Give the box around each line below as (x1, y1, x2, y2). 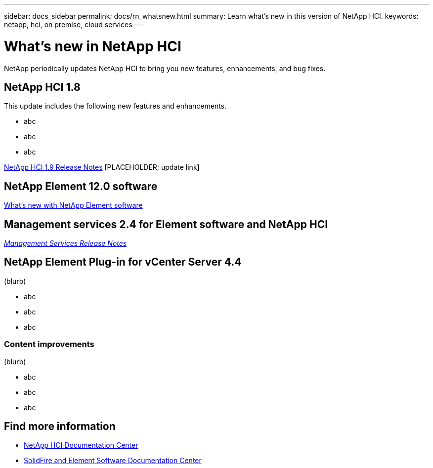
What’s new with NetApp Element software (4, 201, 143, 210)
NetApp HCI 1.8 (4, 80, 81, 93)
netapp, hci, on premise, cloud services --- (4, 20, 144, 29)
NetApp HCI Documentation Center (24, 441, 138, 450)
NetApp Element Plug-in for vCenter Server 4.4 (4, 256, 242, 269)
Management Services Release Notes (4, 239, 127, 248)
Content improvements (4, 339, 94, 350)
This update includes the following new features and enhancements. (4, 102, 227, 111)
